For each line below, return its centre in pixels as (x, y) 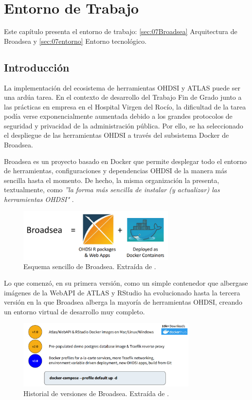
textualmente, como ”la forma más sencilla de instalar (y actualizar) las (112, 190)
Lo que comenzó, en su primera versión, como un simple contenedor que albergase (126, 282)
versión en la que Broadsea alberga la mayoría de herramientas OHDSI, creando (123, 302)
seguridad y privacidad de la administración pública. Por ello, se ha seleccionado (124, 125)
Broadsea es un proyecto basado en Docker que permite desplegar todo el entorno (126, 161)
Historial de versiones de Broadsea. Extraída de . (96, 393)
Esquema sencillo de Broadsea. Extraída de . (90, 266)
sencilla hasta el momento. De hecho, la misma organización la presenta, (112, 180)
